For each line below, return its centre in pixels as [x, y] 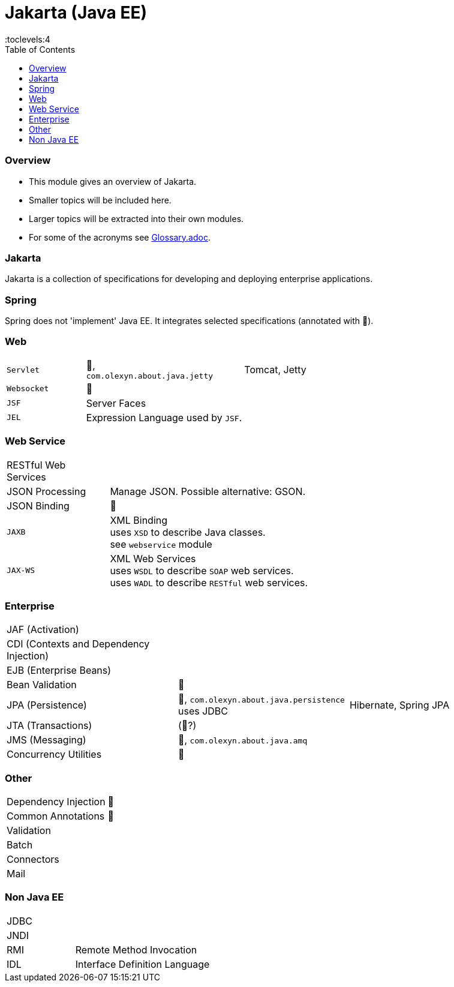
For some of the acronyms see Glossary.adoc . [120, 237]
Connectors [33, 859]
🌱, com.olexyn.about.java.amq [243, 740]
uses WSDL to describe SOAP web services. [202, 570]
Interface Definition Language [142, 964]
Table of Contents [40, 49]
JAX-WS [21, 570]
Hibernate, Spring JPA [399, 705]
